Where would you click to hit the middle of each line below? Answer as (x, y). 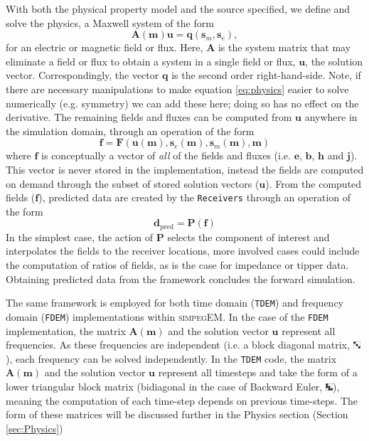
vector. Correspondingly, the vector (82, 75)
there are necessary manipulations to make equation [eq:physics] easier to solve (177, 89)
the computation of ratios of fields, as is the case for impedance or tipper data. (177, 265)
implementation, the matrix (66, 330)
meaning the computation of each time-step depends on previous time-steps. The (182, 400)
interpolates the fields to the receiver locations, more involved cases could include (183, 251)
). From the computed (314, 183)
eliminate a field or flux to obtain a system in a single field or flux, (151, 61)
